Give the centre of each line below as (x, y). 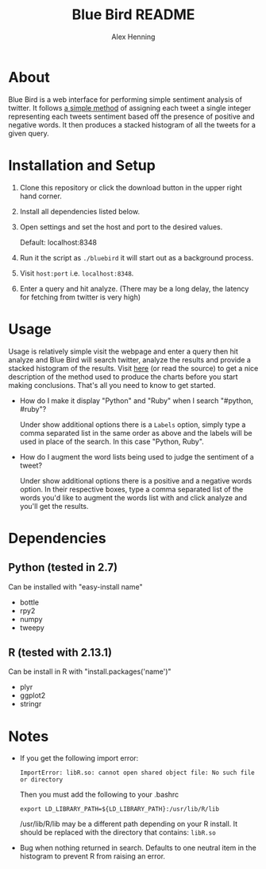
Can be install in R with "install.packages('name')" (90, 671)
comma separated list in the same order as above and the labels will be (136, 433)
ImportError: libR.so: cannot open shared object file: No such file (137, 773)
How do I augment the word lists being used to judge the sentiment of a (137, 456)
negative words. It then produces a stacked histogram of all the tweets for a (132, 124)
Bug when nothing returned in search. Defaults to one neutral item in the (138, 848)
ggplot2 (33, 695)
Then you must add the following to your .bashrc (99, 795)
